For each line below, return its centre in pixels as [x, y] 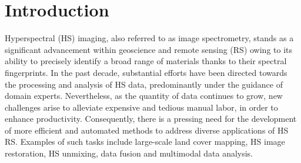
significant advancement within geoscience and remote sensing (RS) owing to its [149, 49]
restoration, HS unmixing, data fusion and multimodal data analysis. [129, 153]
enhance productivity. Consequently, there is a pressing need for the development [151, 119]
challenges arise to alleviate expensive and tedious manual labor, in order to [141, 107]
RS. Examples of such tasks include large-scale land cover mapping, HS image [145, 142]
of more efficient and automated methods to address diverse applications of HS [147, 130]
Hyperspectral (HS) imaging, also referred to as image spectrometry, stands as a [149, 38]
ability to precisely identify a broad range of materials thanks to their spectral [146, 61]
